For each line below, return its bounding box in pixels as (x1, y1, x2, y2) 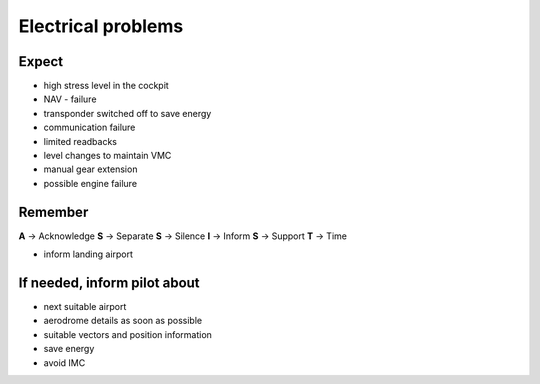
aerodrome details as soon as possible (43, 315, 203, 327)
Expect (18, 53, 64, 70)
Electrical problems (18, 15, 184, 37)
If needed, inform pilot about (18, 274, 200, 291)
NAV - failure (43, 93, 97, 105)
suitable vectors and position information (43, 328, 212, 340)
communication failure (43, 121, 136, 134)
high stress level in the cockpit (43, 80, 169, 92)
